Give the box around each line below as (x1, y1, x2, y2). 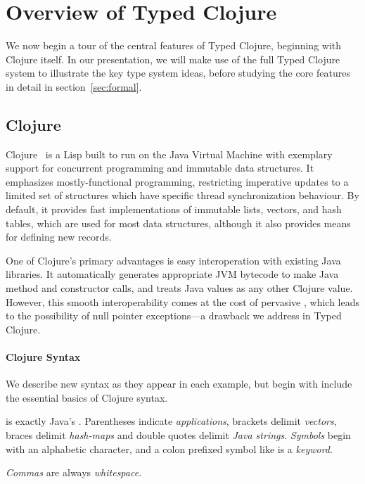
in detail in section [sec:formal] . (6, 79, 142, 94)
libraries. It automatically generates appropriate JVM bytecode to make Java (6, 267, 339, 281)
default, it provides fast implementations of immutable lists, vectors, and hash (6, 202, 342, 217)
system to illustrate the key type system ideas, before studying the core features (6, 65, 350, 80)
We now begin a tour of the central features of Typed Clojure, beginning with (6, 38, 342, 53)
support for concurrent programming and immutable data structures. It (6, 160, 314, 175)
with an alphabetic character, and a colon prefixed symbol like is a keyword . (6, 441, 333, 456)
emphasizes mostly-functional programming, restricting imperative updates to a (6, 174, 349, 189)
